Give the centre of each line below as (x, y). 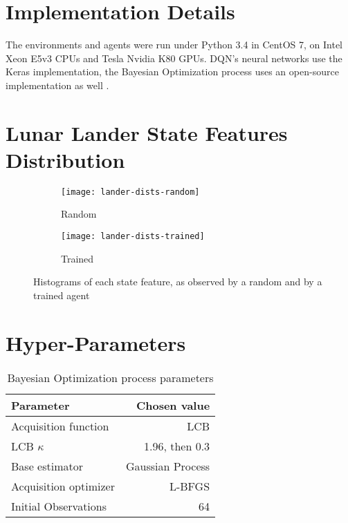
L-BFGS (190, 486)
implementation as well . (57, 85)
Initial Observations (59, 506)
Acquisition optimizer (63, 486)
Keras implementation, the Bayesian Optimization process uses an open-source (172, 72)
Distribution (65, 159)
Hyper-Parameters (96, 342)
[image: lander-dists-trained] (133, 237)
